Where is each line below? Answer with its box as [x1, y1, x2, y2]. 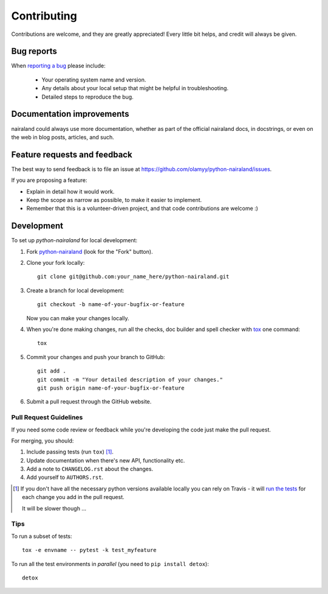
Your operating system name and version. [41, 76, 146, 83]
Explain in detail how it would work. [26, 187, 115, 195]
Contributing [11, 9, 77, 23]
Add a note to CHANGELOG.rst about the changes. [26, 466, 154, 473]
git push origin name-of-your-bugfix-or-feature [37, 384, 185, 391]
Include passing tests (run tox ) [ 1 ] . [26, 448, 114, 456]
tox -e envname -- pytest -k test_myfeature [22, 547, 157, 554]
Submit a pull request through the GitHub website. [26, 398, 152, 405]
